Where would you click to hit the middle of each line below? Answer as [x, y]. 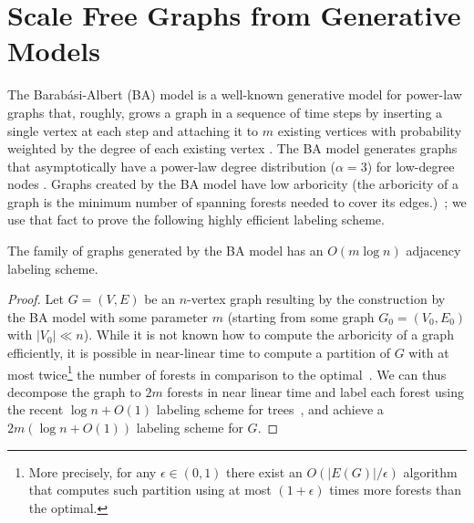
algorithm [430, 471]
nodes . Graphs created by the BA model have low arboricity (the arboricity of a [233, 184]
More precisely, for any [93, 471]
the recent [36, 409]
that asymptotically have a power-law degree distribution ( [171, 166]
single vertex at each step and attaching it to [133, 130]
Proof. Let [36, 299]
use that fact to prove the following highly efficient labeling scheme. [196, 220]
